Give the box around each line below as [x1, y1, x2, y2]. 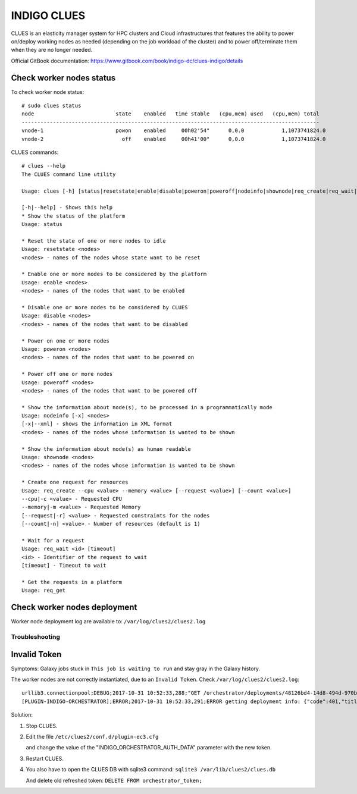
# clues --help [21, 162, 66, 170]
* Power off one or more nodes [21, 371, 113, 378]
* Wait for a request [21, 537, 84, 544]
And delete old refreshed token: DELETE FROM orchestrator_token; [26, 777, 202, 784]
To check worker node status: [11, 88, 84, 95]
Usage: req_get [21, 587, 66, 594]
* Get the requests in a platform [21, 579, 122, 585]
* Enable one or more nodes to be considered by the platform [21, 271, 207, 278]
